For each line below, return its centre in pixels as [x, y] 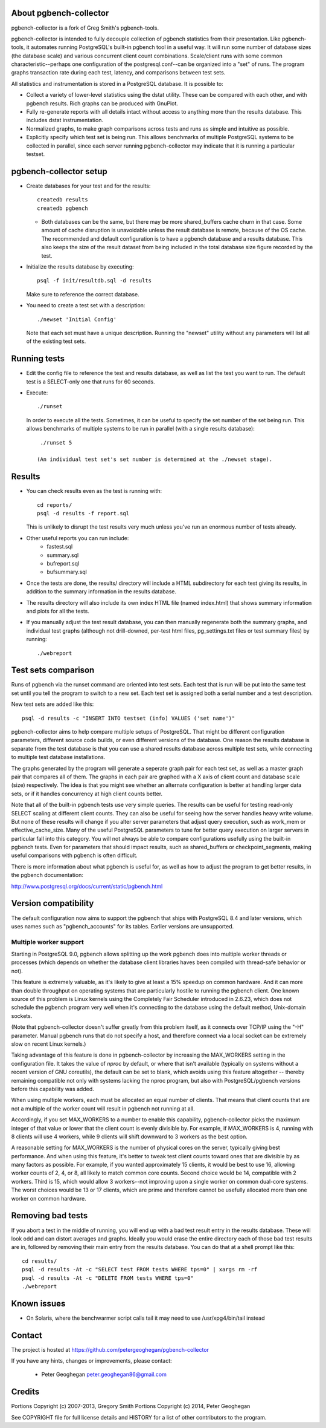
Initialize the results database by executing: [80, 267]
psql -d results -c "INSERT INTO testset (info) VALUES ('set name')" [129, 718]
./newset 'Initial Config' [77, 319]
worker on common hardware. [49, 1198]
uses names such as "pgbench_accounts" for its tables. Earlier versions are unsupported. [123, 926]
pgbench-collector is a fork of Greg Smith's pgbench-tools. [85, 28]
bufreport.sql [63, 564]
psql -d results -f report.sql [83, 513]
